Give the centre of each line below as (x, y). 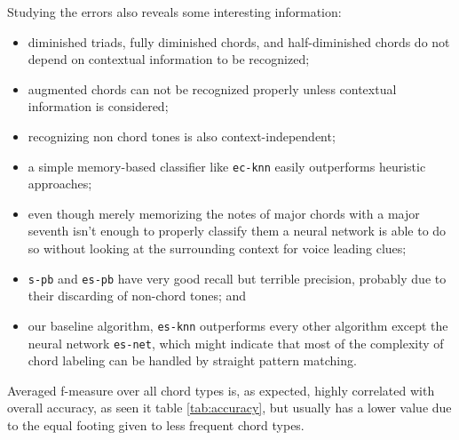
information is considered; (98, 106)
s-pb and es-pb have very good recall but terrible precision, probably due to (237, 278)
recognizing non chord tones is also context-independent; (182, 136)
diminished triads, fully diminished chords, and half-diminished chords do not (239, 41)
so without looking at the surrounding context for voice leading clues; (217, 248)
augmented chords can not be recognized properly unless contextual (212, 88)
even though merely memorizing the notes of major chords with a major (224, 213)
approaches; (60, 184)
